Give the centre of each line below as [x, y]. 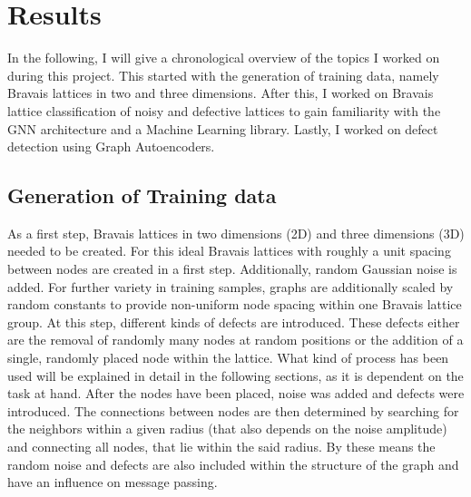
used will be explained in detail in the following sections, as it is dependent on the [235, 375]
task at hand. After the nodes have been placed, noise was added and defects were [236, 393]
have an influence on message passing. [113, 482]
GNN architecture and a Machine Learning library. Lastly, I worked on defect [223, 128]
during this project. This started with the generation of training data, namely [223, 75]
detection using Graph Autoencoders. [111, 146]
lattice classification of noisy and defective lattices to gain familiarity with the [224, 110]
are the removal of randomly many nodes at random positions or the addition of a [235, 340]
